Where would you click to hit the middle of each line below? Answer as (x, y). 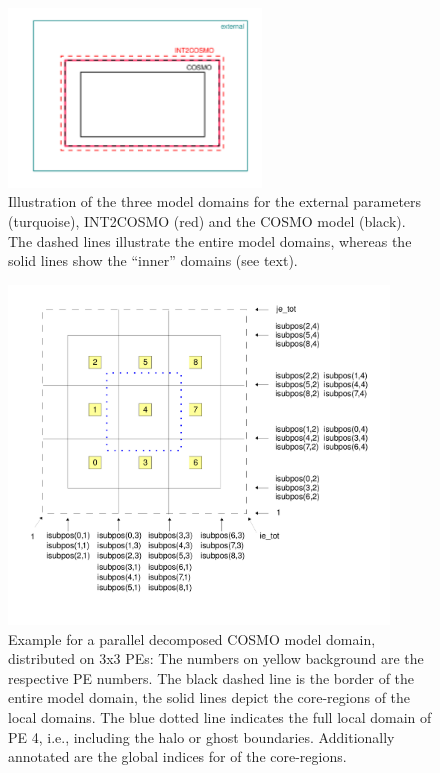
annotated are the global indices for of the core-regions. (177, 756)
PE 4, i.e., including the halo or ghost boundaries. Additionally (201, 736)
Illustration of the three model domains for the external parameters (215, 201)
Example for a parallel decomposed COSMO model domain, (192, 638)
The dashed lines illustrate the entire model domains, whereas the (210, 240)
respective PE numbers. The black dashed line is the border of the (211, 677)
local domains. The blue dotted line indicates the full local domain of (220, 716)
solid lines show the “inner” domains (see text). (153, 260)
